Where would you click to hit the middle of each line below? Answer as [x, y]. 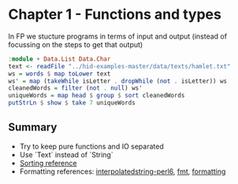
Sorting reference [48, 163]
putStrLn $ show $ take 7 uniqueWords [72, 103]
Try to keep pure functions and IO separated [91, 146]
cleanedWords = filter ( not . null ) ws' [76, 88]
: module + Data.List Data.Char [59, 59]
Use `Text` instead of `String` [66, 154]
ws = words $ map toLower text [59, 74]
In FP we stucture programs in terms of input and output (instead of [117, 36]
